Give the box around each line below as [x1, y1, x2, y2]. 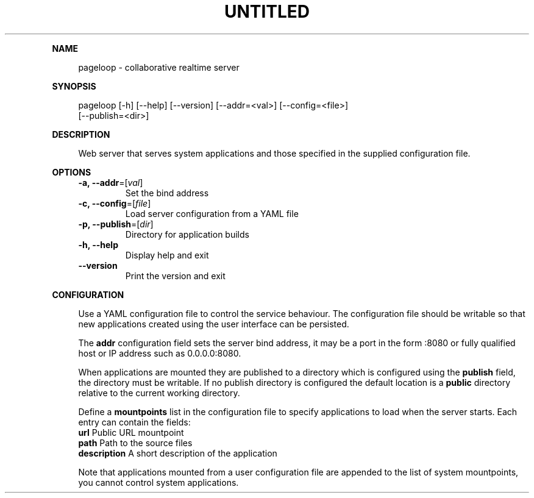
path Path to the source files [78, 437, 193, 448]
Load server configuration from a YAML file [125, 208, 299, 219]
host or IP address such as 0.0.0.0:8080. [78, 347, 241, 358]
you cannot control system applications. [78, 477, 239, 488]
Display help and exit [125, 249, 209, 260]
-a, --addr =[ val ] [78, 177, 143, 188]
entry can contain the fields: [78, 416, 191, 427]
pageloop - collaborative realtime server [78, 62, 240, 73]
